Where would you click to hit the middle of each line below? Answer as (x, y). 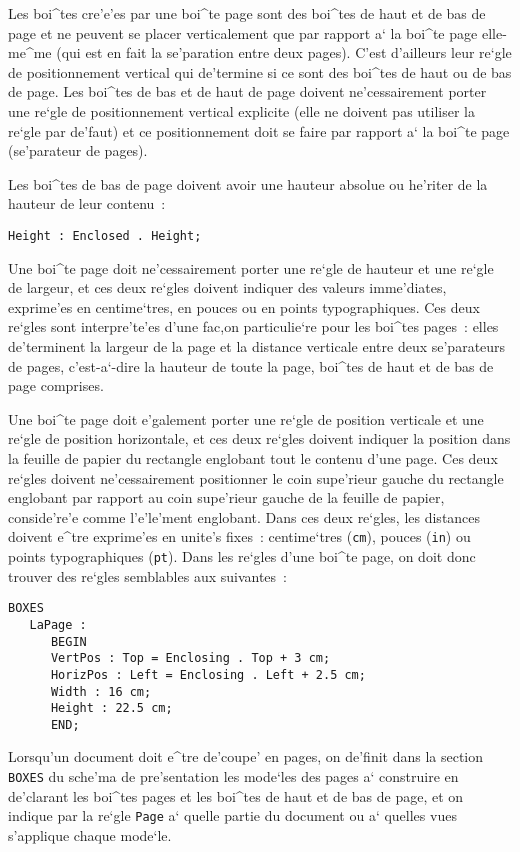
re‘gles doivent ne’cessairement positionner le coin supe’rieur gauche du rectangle (256, 477)
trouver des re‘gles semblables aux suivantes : (147, 575)
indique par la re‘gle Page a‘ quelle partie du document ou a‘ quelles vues (232, 815)
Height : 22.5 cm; (111, 708)
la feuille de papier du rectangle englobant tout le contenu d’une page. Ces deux (253, 457)
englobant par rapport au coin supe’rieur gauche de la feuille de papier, (226, 497)
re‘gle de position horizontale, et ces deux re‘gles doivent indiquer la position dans (259, 438)
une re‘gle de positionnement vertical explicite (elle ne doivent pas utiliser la (241, 110)
